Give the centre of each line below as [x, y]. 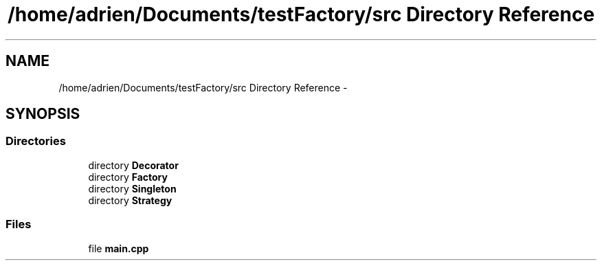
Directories [36, 141]
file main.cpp [119, 248]
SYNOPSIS [43, 114]
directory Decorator [133, 165]
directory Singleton [132, 188]
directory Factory [128, 177]
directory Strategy [130, 200]
